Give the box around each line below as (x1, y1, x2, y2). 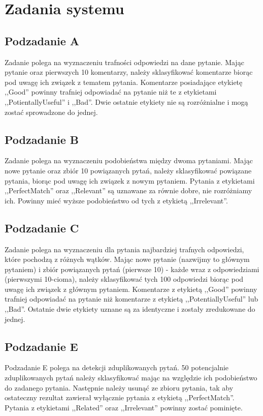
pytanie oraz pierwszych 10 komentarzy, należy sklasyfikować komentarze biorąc (5, 67, 253, 77)
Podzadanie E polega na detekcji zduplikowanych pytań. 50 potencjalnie (5, 362, 229, 373)
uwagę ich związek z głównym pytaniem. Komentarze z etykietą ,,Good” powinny (5, 283, 257, 294)
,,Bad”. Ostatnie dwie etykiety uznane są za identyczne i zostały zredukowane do (5, 304, 255, 314)
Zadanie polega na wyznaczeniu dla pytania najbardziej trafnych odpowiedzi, (5, 244, 244, 254)
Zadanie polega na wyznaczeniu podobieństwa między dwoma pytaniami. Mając (5, 155, 253, 166)
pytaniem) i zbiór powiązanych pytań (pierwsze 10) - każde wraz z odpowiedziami (5, 263, 259, 274)
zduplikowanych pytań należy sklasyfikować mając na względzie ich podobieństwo (5, 372, 257, 383)
